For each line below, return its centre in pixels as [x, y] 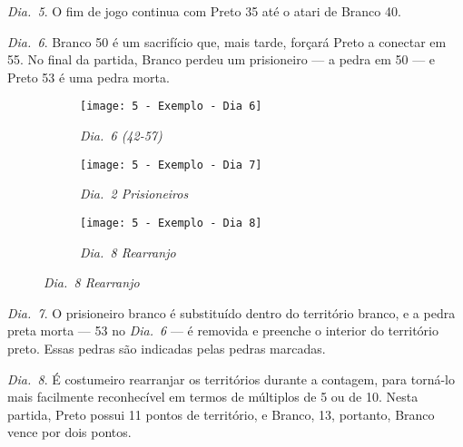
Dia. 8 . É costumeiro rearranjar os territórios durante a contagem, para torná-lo [231, 379]
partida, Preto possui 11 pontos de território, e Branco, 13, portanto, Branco [221, 414]
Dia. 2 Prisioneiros [134, 194]
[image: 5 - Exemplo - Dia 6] [171, 107]
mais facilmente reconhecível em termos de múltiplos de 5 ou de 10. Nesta [213, 397]
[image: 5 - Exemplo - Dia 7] [171, 165]
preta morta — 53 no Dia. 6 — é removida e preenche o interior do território [223, 330]
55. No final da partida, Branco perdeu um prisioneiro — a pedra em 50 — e [222, 59]
